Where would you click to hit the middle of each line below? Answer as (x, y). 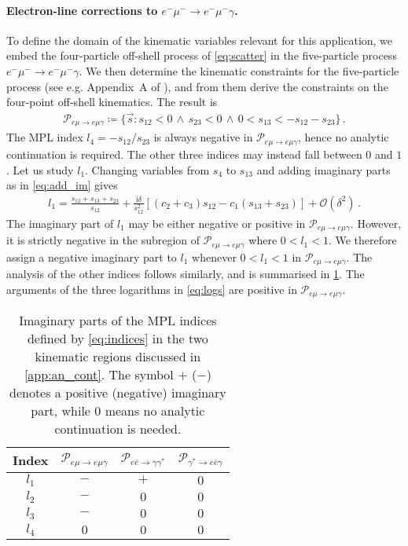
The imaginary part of (60, 223)
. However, (376, 223)
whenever (214, 257)
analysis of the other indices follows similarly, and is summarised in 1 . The (186, 273)
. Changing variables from (147, 169)
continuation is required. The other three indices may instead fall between (184, 154)
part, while (61, 411)
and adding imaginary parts (323, 169)
